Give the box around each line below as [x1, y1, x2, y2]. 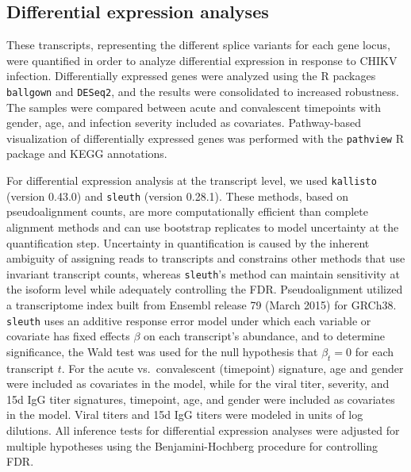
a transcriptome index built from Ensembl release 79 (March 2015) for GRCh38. [6, 297, 397, 313]
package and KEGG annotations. [6, 145, 167, 162]
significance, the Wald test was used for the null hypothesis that [6, 343, 318, 359]
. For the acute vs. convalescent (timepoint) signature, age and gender [61, 359, 404, 376]
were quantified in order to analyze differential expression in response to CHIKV [6, 52, 398, 68]
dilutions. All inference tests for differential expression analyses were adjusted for [6, 422, 400, 439]
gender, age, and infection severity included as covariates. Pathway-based [6, 114, 362, 131]
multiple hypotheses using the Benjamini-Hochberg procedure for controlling [6, 437, 378, 454]
